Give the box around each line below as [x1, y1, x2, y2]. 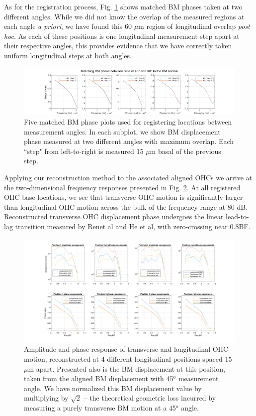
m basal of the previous [150, 145, 221, 156]
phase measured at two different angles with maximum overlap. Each [24, 136, 234, 146]
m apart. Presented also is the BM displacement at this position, [28, 363, 225, 374]
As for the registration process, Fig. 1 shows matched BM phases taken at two [4, 1, 243, 11]
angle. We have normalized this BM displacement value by [24, 383, 202, 393]
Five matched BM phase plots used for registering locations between [24, 117, 232, 127]
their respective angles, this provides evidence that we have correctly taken [4, 40, 232, 51]
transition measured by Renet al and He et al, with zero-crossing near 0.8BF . [15, 221, 251, 231]
